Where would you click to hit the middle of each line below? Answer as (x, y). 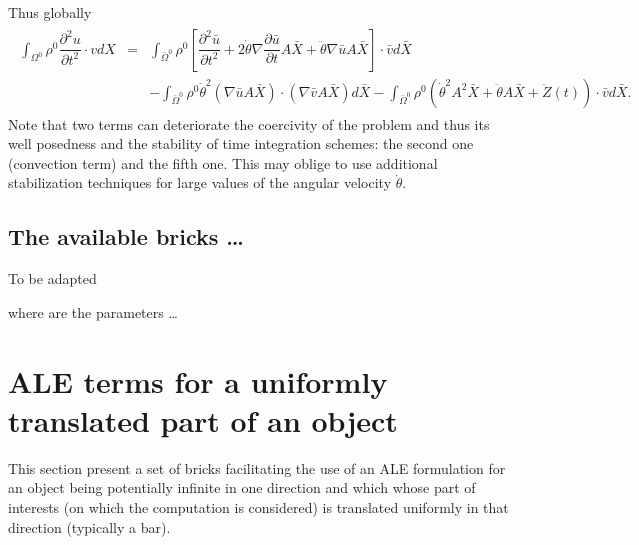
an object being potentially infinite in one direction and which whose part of (242, 487)
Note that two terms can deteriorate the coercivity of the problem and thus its (249, 123)
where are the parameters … (93, 311)
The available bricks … (126, 236)
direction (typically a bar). (89, 526)
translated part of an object (203, 419)
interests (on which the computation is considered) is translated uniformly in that (258, 506)
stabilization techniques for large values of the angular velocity (200, 182)
